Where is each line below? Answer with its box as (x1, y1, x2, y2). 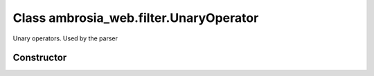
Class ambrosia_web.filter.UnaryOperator (12, 10, 259, 25)
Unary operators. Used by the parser (12, 34, 118, 42)
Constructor (12, 52, 67, 64)
